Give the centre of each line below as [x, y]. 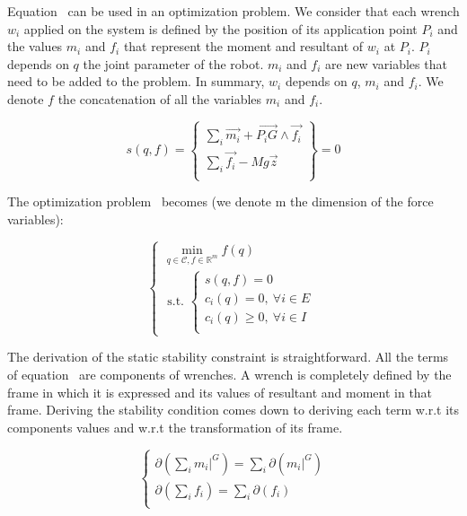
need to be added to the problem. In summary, [136, 81]
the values [35, 46]
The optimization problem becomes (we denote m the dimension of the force [220, 201]
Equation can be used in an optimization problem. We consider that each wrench [233, 11]
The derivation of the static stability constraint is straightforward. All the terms [228, 357]
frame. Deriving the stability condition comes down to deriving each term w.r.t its [233, 410]
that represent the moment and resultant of [243, 46]
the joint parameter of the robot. [173, 63]
